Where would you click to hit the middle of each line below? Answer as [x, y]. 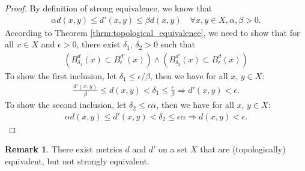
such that [178, 44]
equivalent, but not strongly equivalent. [77, 160]
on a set [173, 149]
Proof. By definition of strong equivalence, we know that [109, 8]
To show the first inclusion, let [61, 75]
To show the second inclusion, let [66, 105]
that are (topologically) [243, 149]
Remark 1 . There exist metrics [64, 149]
